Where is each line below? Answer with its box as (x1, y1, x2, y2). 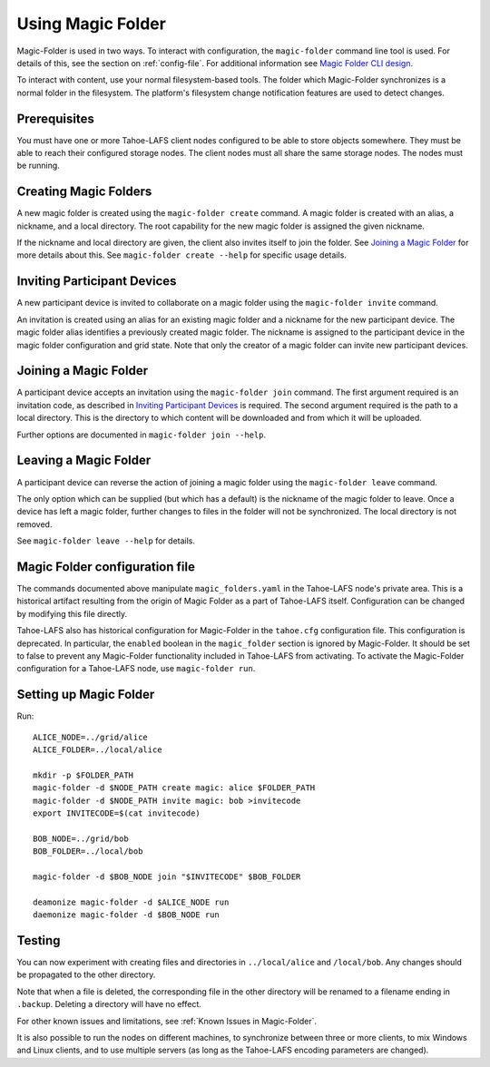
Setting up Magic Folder (16, 687, 155, 702)
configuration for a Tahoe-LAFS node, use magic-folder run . (16, 663, 256, 674)
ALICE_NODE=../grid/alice (33, 731, 149, 742)
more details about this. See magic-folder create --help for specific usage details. (16, 250, 347, 260)
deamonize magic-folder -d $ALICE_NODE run (33, 896, 230, 907)
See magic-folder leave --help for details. (16, 535, 195, 546)
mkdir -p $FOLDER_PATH (33, 769, 134, 780)
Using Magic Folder (16, 14, 167, 34)
